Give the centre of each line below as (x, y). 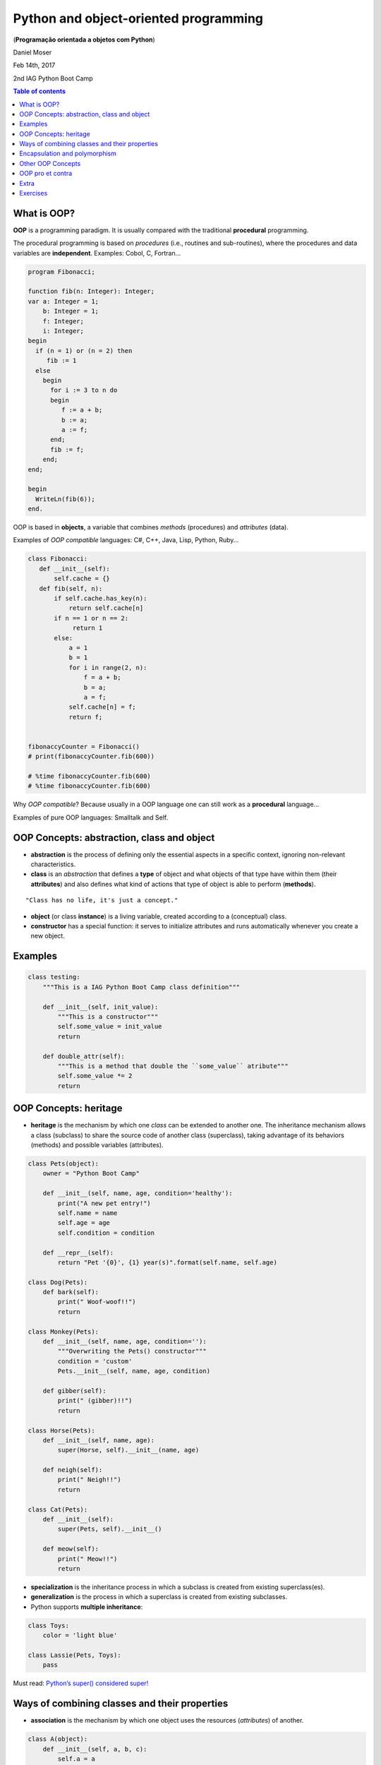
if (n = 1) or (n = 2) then (84, 351)
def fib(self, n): (71, 588)
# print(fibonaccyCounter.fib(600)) (91, 756)
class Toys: (49, 1625)
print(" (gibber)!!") (95, 1401)
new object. (48, 936)
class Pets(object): (63, 1163)
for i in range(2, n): (108, 668)
